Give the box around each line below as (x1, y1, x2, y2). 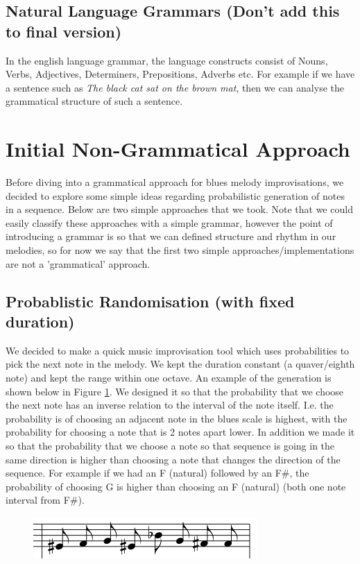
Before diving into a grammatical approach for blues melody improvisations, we (6, 175, 344, 189)
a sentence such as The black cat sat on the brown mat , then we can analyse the (6, 80, 344, 94)
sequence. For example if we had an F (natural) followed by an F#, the (6, 465, 309, 480)
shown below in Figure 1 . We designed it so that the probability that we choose (6, 384, 344, 398)
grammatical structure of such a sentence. (6, 94, 183, 108)
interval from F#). (6, 493, 85, 507)
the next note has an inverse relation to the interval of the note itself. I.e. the (6, 398, 334, 412)
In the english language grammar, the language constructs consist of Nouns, (6, 53, 328, 67)
